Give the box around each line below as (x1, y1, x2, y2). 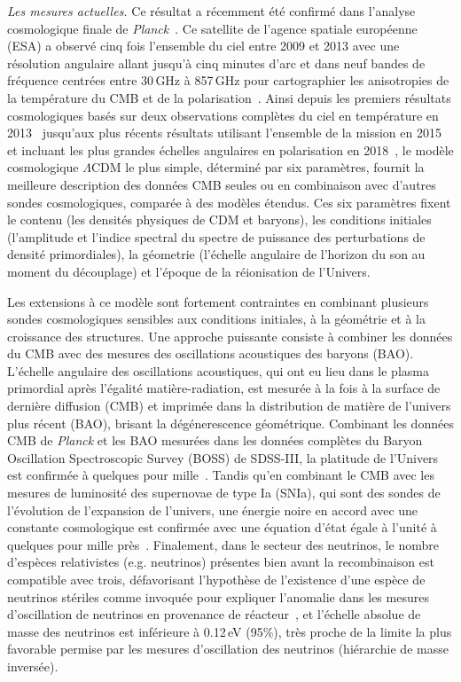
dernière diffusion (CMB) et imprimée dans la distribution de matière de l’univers (7, 396, 451, 415)
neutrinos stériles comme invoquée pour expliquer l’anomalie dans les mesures (7, 587, 429, 606)
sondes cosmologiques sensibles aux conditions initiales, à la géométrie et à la (7, 310, 426, 328)
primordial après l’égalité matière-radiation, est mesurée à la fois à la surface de (7, 379, 441, 397)
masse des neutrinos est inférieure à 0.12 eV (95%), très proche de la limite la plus (7, 622, 452, 640)
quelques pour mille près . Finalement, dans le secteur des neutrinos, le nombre (7, 535, 439, 553)
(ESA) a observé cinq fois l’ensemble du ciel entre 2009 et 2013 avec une (7, 36, 400, 55)
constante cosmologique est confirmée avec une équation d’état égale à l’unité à (7, 518, 437, 537)
